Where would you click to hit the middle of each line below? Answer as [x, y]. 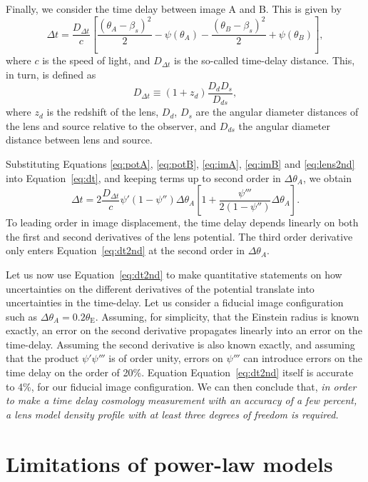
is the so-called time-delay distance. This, [265, 60]
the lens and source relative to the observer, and [111, 125]
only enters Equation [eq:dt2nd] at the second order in [125, 250]
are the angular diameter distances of [277, 112]
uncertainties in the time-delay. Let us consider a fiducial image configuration [175, 302]
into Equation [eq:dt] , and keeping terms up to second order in [143, 177]
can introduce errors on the [303, 358]
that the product [42, 358]
